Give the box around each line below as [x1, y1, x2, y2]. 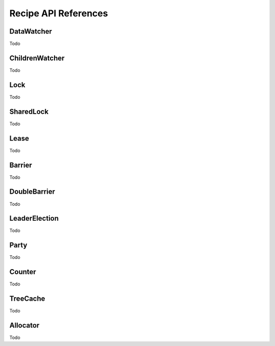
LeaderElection [9, 214, 59, 223]
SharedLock [9, 107, 49, 116]
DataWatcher [9, 27, 52, 36]
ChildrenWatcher [9, 54, 65, 62]
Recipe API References [9, 8, 108, 19]
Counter [9, 268, 37, 276]
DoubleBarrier [9, 188, 56, 196]
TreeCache [9, 295, 45, 303]
